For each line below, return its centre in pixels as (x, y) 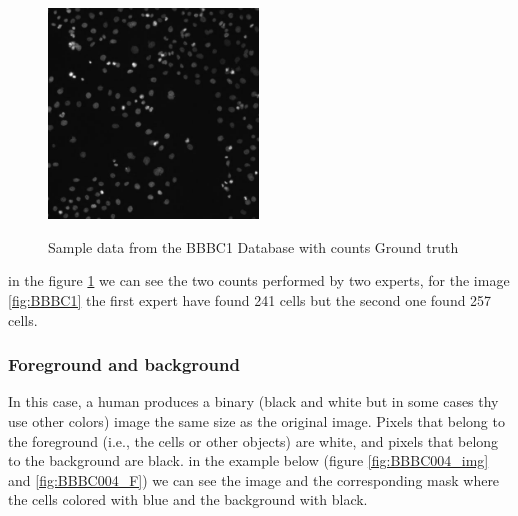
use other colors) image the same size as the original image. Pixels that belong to (256, 420)
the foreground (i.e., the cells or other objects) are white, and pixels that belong (253, 440)
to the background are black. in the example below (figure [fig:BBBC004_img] (248, 460)
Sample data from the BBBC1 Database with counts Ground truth (253, 246)
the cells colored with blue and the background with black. (188, 499)
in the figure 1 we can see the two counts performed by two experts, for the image (259, 280)
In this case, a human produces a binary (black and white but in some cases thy (253, 401)
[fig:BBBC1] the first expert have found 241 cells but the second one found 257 (250, 299)
